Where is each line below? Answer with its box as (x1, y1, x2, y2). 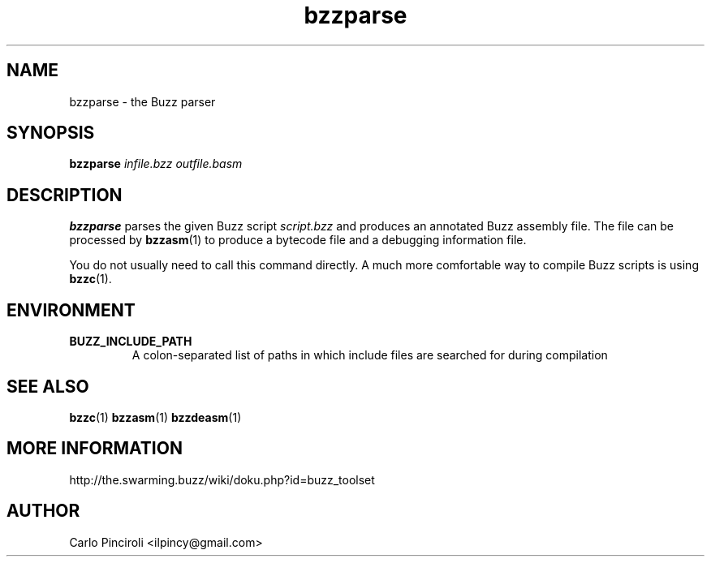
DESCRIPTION (6, 184, 123, 205)
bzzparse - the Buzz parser (69, 94, 216, 109)
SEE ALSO (6, 376, 89, 397)
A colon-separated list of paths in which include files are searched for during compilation (131, 348, 608, 363)
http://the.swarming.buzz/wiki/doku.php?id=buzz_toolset (69, 472, 375, 487)
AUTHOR (6, 501, 80, 522)
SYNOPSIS (6, 122, 95, 144)
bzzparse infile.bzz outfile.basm (69, 157, 243, 171)
